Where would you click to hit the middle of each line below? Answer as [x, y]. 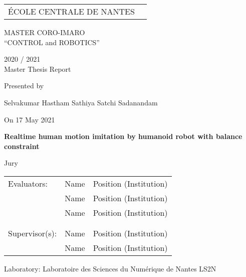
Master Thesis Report [38, 68]
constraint [22, 146]
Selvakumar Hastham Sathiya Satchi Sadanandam [81, 102]
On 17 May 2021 [30, 119]
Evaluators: [28, 183]
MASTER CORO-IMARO [45, 32]
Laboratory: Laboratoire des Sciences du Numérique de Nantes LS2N [110, 268]
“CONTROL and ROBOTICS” [52, 42]
